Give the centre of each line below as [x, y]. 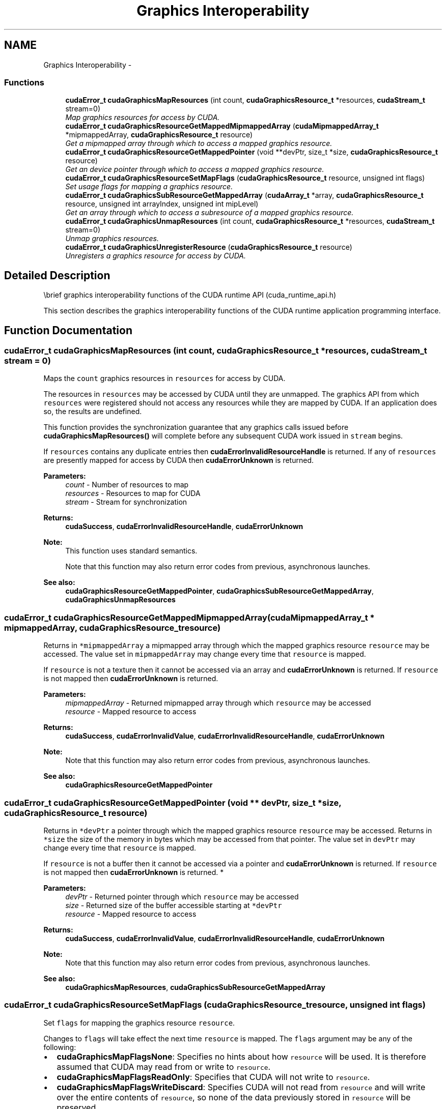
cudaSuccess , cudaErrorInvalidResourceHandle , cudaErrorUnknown [184, 527]
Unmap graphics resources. [112, 239]
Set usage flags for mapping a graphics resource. [149, 187]
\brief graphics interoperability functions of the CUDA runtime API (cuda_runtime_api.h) [190, 295]
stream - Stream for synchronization [126, 502]
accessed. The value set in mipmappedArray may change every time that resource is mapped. [205, 654]
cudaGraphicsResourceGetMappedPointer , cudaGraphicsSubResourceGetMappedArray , [220, 591]
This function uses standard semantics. [131, 551]
